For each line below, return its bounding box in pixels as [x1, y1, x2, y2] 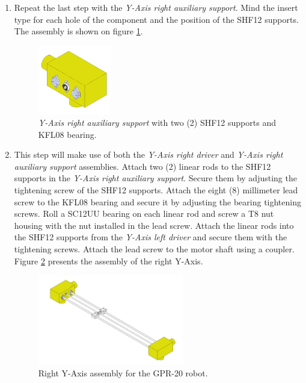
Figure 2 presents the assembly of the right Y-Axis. [14, 254, 203, 267]
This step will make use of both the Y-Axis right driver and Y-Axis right [14, 148, 283, 161]
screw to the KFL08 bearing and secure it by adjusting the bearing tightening [14, 195, 301, 208]
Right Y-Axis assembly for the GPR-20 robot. [38, 366, 208, 379]
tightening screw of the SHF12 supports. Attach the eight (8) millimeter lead [14, 184, 298, 196]
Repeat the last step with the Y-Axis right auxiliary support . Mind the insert [14, 1, 298, 13]
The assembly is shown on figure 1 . [14, 25, 143, 37]
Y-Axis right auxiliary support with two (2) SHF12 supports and [38, 116, 276, 129]
